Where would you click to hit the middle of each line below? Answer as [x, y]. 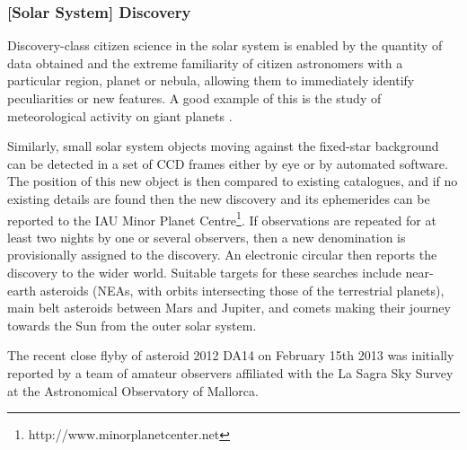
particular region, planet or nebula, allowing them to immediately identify [211, 80]
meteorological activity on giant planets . [120, 115]
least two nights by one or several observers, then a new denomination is [207, 237]
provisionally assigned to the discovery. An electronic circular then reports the [222, 255]
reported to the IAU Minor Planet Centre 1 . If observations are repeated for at [222, 218]
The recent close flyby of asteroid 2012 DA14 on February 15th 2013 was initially [231, 355]
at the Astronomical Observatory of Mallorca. [133, 390]
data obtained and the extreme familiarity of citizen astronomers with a [205, 62]
